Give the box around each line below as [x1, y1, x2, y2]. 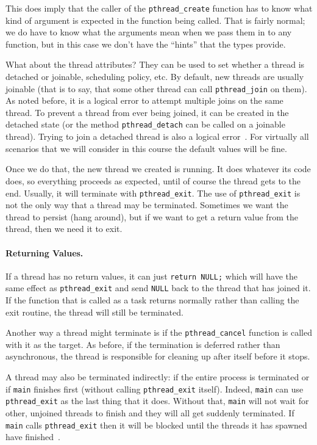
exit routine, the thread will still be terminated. [5, 305, 183, 318]
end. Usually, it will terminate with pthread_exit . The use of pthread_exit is [5, 186, 301, 199]
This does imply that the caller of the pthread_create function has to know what [5, 2, 313, 14]
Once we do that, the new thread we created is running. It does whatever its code [5, 162, 311, 175]
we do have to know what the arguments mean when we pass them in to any [5, 26, 292, 38]
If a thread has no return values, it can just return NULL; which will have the [5, 269, 298, 282]
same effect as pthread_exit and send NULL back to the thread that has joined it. [5, 281, 311, 294]
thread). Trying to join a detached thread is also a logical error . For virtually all [5, 130, 309, 143]
